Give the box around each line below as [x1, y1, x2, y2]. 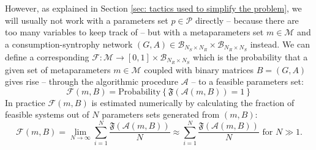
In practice [5, 96, 45, 109]
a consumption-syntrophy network [5, 37, 133, 50]
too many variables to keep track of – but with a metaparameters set [5, 26, 264, 38]
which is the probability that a [193, 50, 308, 63]
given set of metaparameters [5, 63, 111, 76]
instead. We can [250, 37, 310, 50]
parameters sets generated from [102, 108, 220, 121]
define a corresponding [5, 50, 89, 63]
